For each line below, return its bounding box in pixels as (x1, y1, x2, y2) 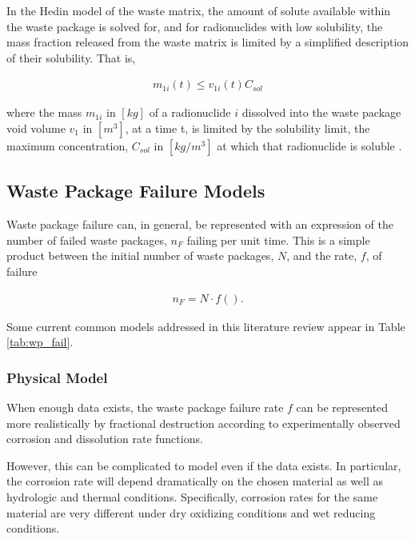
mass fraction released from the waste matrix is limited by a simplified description (6, 34, 409, 50)
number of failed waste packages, (6, 231, 167, 248)
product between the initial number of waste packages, (6, 247, 274, 264)
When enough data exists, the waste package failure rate (6, 399, 284, 416)
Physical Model (6, 367, 108, 387)
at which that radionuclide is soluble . (217, 138, 402, 154)
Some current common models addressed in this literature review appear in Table (6, 317, 405, 334)
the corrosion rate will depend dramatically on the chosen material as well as (6, 473, 384, 489)
